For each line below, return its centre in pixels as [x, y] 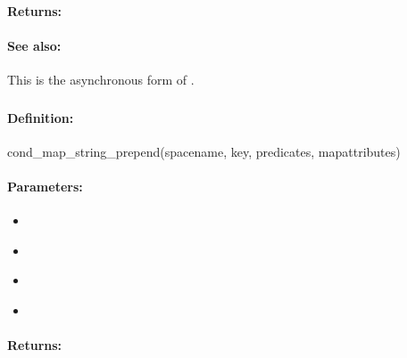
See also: [34, 45]
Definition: [41, 117]
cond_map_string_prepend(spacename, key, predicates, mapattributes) [204, 151]
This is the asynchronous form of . [101, 79]
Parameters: [45, 186]
